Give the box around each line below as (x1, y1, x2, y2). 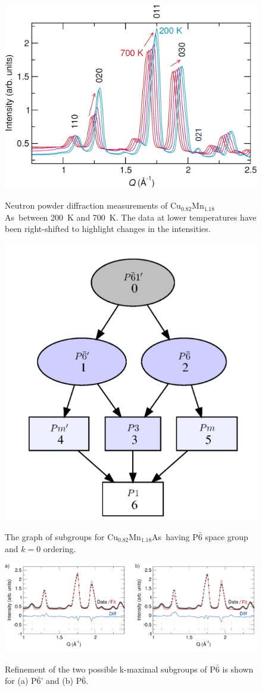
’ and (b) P (40, 674, 82, 687)
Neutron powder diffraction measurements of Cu (5, 199, 181, 212)
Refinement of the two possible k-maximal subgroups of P (5, 662, 216, 675)
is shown (222, 662, 254, 675)
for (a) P (5, 674, 37, 687)
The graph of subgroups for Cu (5, 530, 118, 543)
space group (205, 530, 248, 543)
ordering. (43, 542, 76, 554)
